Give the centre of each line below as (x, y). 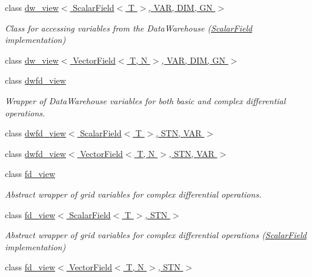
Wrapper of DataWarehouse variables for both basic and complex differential (145, 100)
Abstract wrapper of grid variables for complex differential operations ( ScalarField (156, 235)
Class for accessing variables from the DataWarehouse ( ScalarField (129, 28)
